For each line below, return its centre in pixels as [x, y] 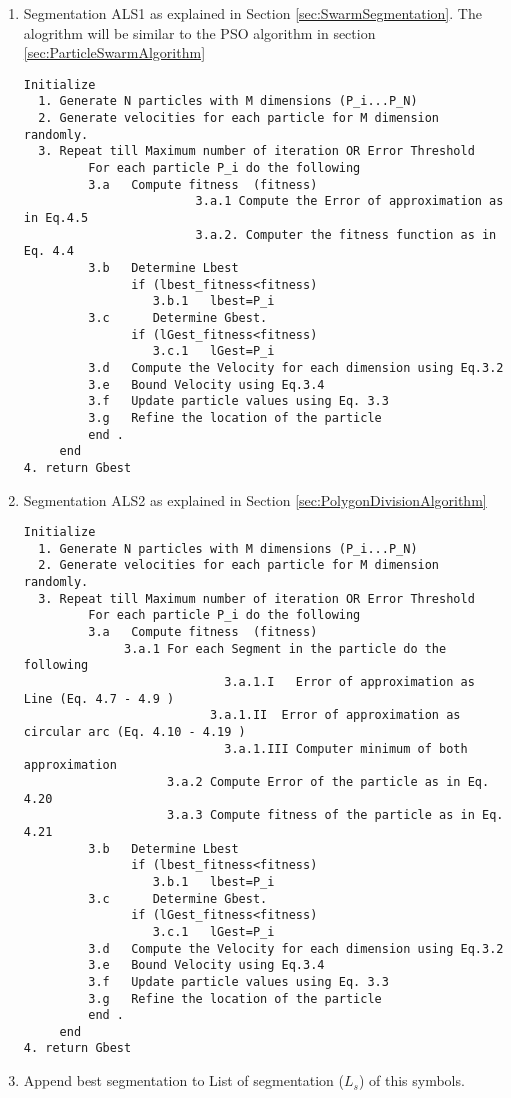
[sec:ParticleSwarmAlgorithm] [114, 52]
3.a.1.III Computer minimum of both [346, 748]
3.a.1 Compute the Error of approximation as [349, 201]
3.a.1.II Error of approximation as [335, 715]
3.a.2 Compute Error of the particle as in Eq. [328, 781]
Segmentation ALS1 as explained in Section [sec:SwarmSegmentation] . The [252, 13]
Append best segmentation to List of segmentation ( [183, 1080]
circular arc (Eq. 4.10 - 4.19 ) [134, 732]
